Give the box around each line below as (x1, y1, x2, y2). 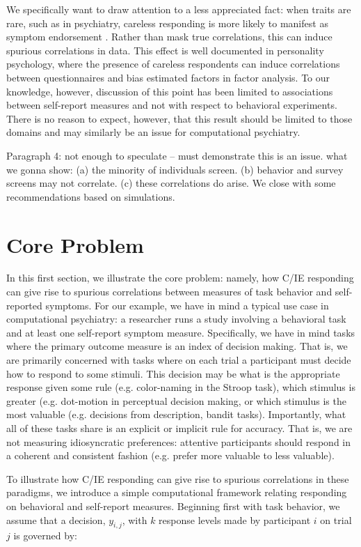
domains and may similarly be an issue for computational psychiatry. (6, 125, 300, 139)
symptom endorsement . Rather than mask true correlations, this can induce (6, 29, 332, 44)
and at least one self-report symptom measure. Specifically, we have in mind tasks (6, 325, 355, 339)
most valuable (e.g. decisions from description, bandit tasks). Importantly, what (6, 407, 346, 422)
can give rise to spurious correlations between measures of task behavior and (6, 284, 332, 299)
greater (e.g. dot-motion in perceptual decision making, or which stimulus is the (6, 393, 346, 408)
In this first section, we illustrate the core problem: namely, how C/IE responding (6, 270, 354, 285)
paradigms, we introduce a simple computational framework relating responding (6, 485, 347, 500)
